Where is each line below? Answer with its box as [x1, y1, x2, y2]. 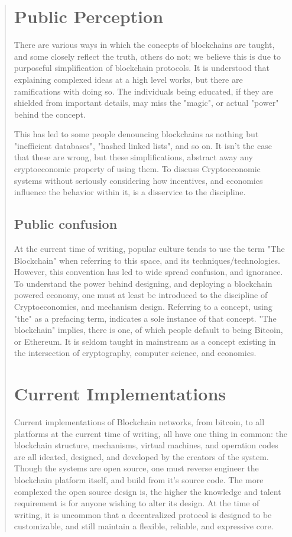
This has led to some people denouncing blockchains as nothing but [14, 128, 259, 140]
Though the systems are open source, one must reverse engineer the [14, 462, 259, 474]
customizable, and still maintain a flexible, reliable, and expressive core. [14, 520, 274, 532]
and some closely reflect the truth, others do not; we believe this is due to [14, 50, 281, 62]
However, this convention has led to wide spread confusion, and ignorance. [14, 266, 283, 278]
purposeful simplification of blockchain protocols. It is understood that [14, 62, 270, 74]
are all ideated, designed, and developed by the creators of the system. [14, 450, 269, 462]
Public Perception [14, 4, 164, 28]
